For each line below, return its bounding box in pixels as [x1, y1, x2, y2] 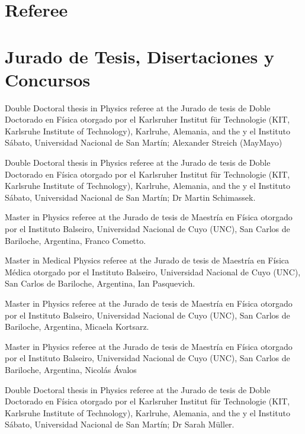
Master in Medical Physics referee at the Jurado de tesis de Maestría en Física [5, 254, 289, 266]
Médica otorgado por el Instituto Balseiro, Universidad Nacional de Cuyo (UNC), [5, 265, 301, 278]
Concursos [5, 67, 91, 91]
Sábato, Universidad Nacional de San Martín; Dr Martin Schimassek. [5, 191, 256, 203]
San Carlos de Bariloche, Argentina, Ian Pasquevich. [5, 277, 195, 290]
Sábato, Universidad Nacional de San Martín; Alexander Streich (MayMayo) [5, 136, 282, 149]
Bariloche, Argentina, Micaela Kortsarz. [5, 320, 149, 333]
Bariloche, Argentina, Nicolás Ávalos [5, 363, 137, 375]
